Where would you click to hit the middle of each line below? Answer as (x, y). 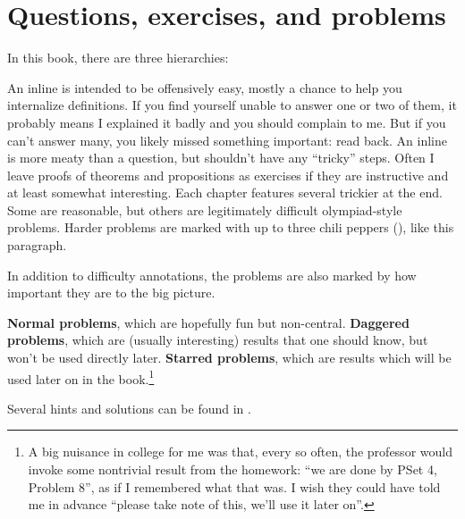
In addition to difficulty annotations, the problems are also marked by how (212, 275)
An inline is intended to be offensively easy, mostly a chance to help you (205, 87)
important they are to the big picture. (111, 293)
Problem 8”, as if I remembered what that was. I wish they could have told (234, 486)
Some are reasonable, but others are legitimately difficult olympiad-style (205, 209)
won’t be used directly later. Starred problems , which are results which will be (229, 358)
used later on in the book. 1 (81, 377)
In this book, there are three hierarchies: (118, 58)
